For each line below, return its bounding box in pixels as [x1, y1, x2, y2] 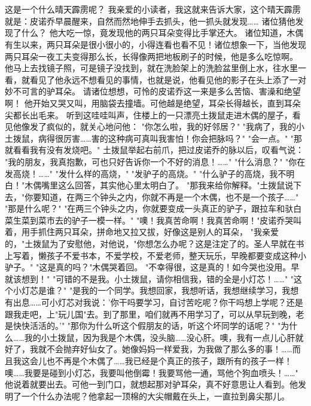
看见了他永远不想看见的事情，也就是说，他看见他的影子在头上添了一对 [29, 73, 306, 86]
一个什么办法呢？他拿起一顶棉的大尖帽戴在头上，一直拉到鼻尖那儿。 [21, 389, 289, 402]
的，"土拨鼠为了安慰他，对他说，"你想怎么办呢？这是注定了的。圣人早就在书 [5, 237, 304, 250]
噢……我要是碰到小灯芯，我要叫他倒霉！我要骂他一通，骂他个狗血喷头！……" [5, 366, 298, 378]
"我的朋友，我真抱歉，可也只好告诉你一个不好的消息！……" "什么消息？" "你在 [5, 155, 306, 167]
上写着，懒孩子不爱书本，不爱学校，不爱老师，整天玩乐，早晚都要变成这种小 [5, 249, 306, 261]
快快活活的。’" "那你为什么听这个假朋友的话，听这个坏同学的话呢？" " [13, 319, 281, 332]
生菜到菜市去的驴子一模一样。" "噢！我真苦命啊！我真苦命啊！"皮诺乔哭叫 [13, 213, 302, 226]
